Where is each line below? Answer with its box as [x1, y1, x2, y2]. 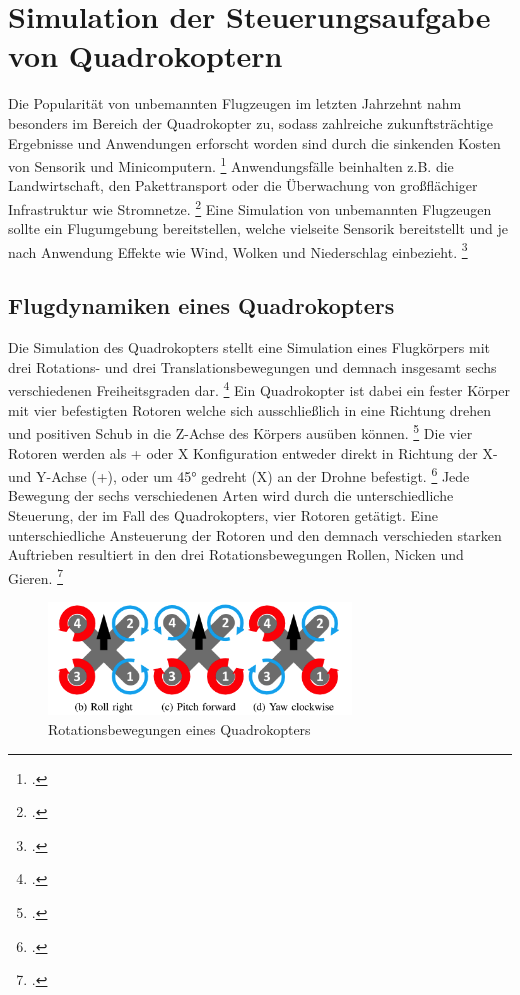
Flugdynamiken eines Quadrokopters [8, 290, 395, 321]
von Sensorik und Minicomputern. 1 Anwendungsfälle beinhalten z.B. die [8, 153, 454, 176]
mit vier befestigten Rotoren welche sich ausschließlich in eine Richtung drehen [8, 399, 491, 420]
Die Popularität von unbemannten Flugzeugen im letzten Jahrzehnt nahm [8, 93, 462, 114]
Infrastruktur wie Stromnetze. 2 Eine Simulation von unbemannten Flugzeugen [8, 195, 492, 219]
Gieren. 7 [8, 564, 63, 588]
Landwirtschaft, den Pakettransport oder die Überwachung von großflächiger [8, 175, 478, 196]
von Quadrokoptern [8, 35, 283, 76]
